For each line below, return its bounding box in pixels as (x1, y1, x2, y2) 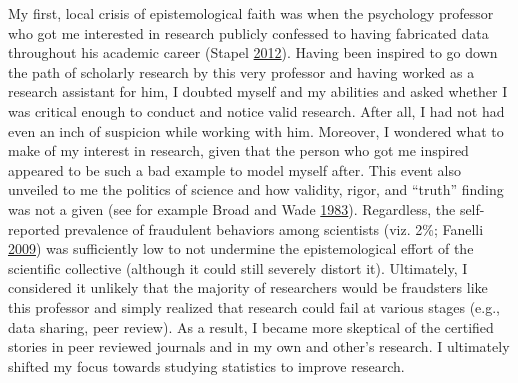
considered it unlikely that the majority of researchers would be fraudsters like (8, 277, 488, 298)
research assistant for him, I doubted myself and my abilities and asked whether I (8, 81, 508, 102)
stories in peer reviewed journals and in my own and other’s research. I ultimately (8, 336, 510, 357)
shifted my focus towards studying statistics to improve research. (8, 355, 405, 376)
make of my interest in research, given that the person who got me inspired (8, 140, 469, 161)
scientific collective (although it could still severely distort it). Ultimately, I (8, 257, 468, 278)
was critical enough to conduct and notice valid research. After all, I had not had (8, 100, 505, 121)
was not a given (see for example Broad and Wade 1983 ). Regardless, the (8, 198, 456, 219)
